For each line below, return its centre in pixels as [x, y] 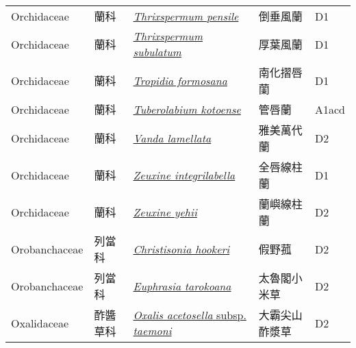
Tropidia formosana [180, 80]
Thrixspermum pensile [186, 16]
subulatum [157, 52]
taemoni [152, 331]
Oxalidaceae [40, 323]
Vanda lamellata [172, 138]
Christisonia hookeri [181, 249]
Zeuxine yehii [165, 212]
